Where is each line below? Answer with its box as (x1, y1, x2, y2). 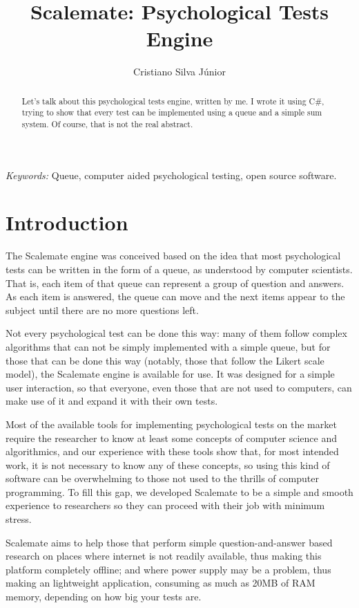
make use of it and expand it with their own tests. (6, 394, 218, 408)
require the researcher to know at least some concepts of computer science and (6, 430, 338, 445)
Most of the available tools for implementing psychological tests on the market (6, 416, 337, 431)
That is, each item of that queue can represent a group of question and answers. (6, 275, 345, 290)
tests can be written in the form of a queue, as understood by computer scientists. (6, 261, 353, 276)
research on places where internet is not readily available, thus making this (6, 549, 322, 563)
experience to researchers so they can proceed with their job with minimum (6, 498, 325, 513)
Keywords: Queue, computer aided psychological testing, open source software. (6, 167, 337, 182)
